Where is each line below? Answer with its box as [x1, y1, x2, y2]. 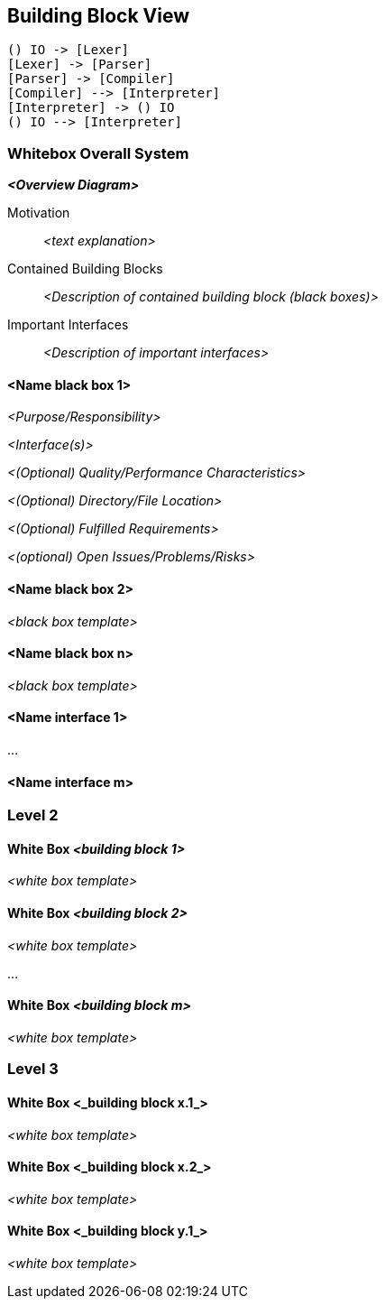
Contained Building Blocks [7, 261, 163, 277]
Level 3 [7, 1060, 59, 1079]
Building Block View [7, 5, 190, 27]
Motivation [7, 205, 70, 221]
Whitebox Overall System [7, 144, 189, 162]
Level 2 [7, 806, 59, 825]
